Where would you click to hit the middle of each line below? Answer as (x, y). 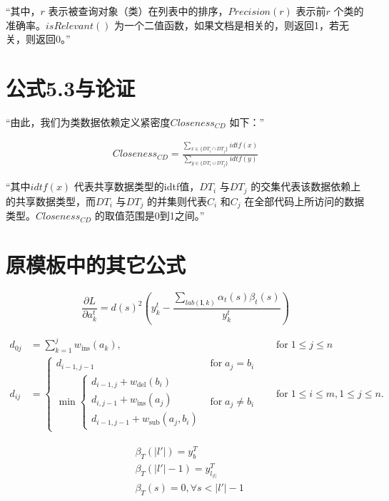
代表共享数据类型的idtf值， (137, 186)
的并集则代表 (177, 201)
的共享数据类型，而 (51, 201)
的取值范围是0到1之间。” (150, 216)
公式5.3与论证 (71, 87)
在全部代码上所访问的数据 (304, 201)
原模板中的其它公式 (96, 264)
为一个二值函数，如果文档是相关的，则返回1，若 (227, 25)
